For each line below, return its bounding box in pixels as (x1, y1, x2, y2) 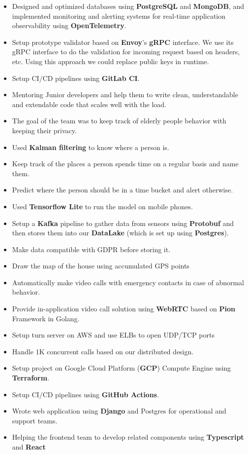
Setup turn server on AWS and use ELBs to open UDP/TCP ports (12, 330, 215, 340)
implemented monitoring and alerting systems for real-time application (12, 10, 226, 21)
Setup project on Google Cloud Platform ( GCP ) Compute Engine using (12, 363, 231, 373)
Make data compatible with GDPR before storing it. (12, 244, 171, 254)
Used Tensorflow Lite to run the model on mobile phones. (12, 201, 193, 211)
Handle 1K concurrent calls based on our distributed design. (12, 346, 194, 356)
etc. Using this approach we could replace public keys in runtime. (12, 56, 209, 66)
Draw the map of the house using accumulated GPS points (12, 261, 189, 271)
